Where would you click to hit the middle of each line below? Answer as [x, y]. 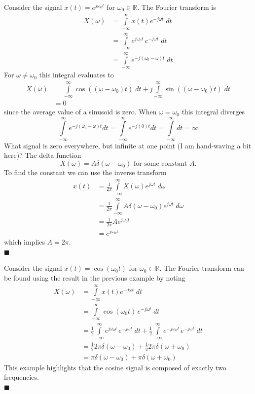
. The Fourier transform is [177, 7]
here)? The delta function [43, 155]
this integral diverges [213, 112]
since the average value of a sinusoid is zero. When [80, 112]
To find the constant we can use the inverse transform [85, 172]
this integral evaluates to [76, 75]
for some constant [160, 164]
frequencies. [21, 377]
